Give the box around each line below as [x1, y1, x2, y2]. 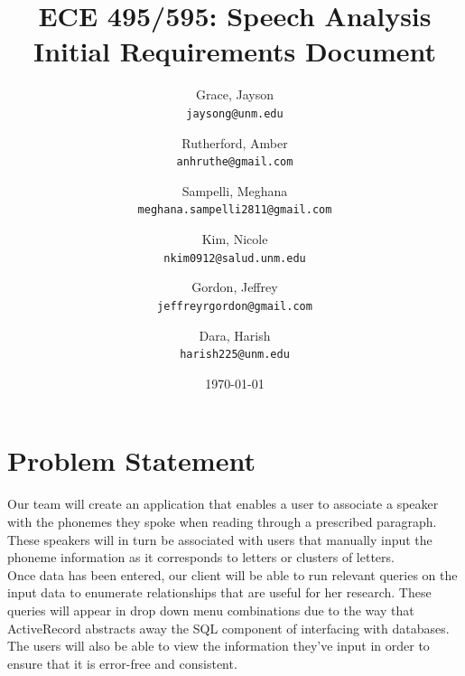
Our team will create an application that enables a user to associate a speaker [7, 494, 439, 513]
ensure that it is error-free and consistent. [7, 653, 237, 672]
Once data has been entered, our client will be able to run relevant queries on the [7, 565, 458, 584]
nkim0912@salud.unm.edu [163, 251, 306, 265]
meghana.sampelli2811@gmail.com [137, 203, 332, 217]
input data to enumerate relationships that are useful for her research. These [7, 583, 432, 602]
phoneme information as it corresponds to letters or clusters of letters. [7, 548, 395, 567]
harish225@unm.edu [180, 348, 290, 361]
